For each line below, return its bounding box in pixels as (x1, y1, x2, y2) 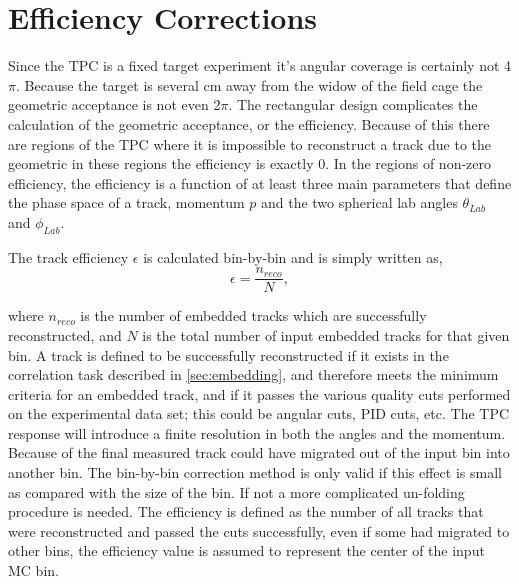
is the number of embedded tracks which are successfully (80, 305, 427, 326)
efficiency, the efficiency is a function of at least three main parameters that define (8, 172, 512, 193)
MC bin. (8, 560, 59, 581)
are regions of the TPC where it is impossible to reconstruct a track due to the (8, 133, 491, 154)
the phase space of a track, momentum (8, 192, 245, 213)
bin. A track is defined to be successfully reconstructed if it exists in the (8, 344, 449, 365)
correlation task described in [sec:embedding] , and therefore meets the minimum (8, 364, 499, 385)
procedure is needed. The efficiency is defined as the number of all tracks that (8, 501, 484, 522)
